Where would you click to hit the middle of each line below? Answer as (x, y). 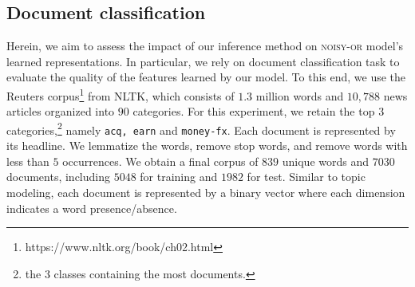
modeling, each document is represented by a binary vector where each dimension (206, 192)
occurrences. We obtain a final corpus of (160, 161)
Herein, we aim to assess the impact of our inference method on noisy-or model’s (205, 46)
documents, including (58, 177)
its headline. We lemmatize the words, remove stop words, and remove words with (207, 145)
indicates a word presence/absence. (92, 208)
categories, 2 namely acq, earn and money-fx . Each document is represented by (201, 128)
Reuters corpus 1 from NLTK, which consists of (121, 94)
